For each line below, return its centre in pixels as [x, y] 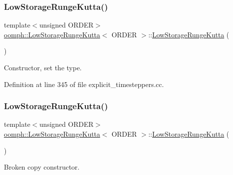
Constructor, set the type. [43, 67]
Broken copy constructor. [42, 167]
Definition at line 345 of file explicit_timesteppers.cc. [84, 84]
